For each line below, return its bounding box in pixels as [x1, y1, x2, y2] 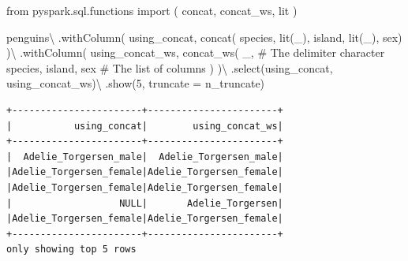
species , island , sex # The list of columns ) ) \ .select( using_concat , [6, 59, 333, 76]
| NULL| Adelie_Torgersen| [6, 197, 283, 209]
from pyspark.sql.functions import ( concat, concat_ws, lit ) [6, 2, 298, 18]
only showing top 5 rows [6, 244, 137, 255]
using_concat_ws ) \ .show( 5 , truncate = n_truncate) [6, 75, 265, 91]
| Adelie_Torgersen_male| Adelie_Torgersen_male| [6, 151, 283, 162]
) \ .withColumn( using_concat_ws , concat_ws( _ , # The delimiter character [6, 44, 385, 61]
